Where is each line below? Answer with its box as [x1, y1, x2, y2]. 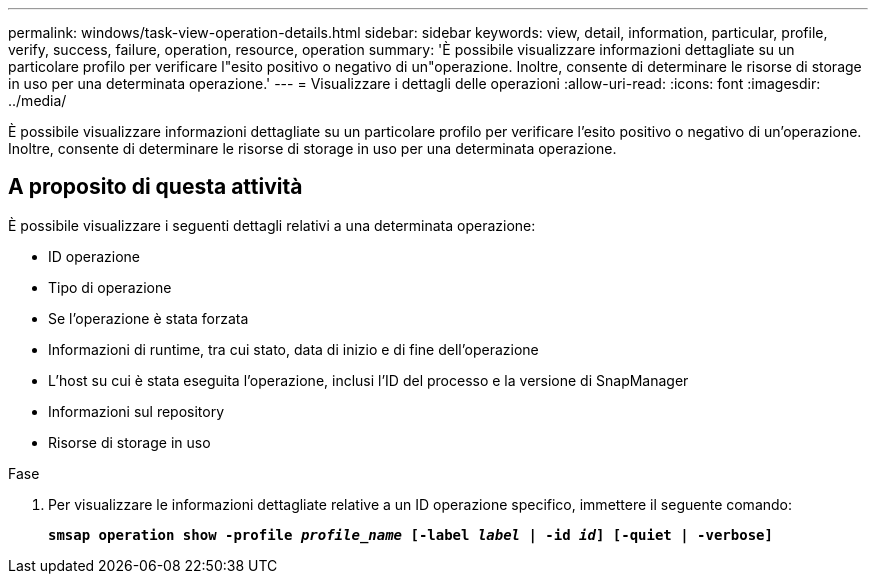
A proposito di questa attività [8, 174, 303, 200]
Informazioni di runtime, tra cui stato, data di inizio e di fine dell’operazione [48, 340, 539, 358]
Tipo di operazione [48, 278, 172, 296]
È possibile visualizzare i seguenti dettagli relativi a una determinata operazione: [8, 216, 536, 234]
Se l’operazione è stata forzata [48, 309, 249, 327]
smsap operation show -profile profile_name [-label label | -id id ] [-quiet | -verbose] [48, 526, 773, 543]
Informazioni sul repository [48, 402, 225, 420]
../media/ [8, 92, 67, 109]
